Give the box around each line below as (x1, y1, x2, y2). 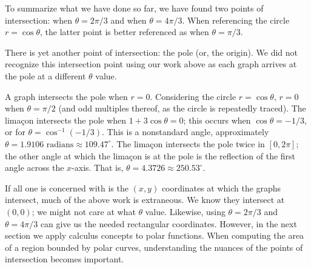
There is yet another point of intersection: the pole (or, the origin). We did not (5, 45, 298, 58)
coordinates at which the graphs (161, 181, 281, 194)
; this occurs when (183, 113, 251, 126)
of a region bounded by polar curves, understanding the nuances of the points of (5, 241, 303, 253)
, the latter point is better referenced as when (40, 25, 209, 38)
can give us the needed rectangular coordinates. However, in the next (40, 217, 297, 230)
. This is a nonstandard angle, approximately (102, 125, 269, 138)
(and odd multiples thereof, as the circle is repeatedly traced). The (58, 102, 306, 115)
